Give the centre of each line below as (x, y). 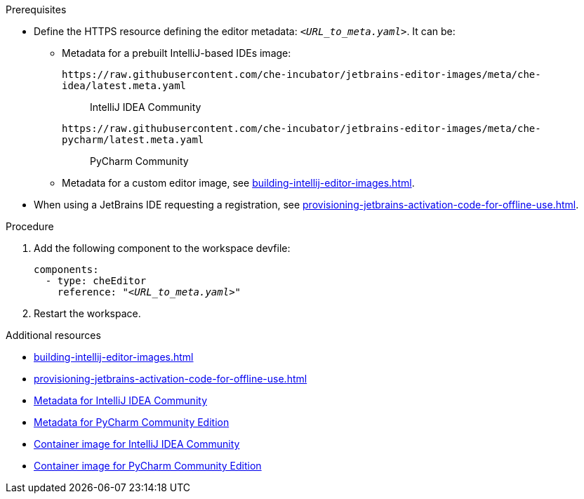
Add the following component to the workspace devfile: (162, 248)
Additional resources (53, 335)
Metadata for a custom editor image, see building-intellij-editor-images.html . (238, 183)
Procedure (30, 226)
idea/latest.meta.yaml (124, 86)
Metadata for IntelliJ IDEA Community (120, 400)
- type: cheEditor (96, 281)
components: (66, 270)
